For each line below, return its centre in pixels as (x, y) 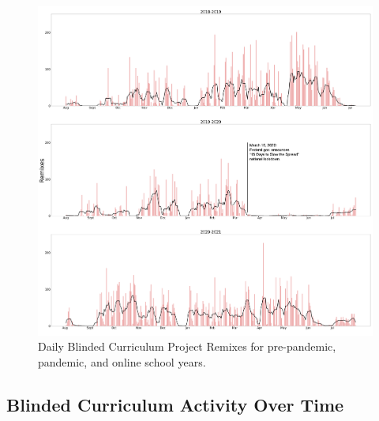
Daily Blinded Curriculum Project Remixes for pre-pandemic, (187, 346)
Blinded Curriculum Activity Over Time (175, 404)
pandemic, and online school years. (122, 361)
